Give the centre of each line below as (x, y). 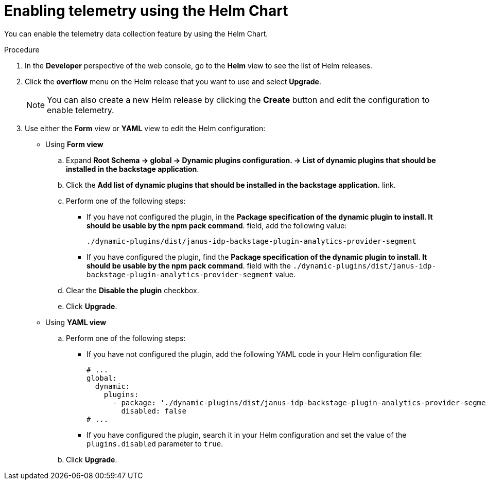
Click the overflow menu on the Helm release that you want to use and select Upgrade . (173, 81)
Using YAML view (76, 322)
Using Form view (74, 144)
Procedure (22, 49)
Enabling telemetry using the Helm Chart (146, 11)
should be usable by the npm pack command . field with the (189, 265)
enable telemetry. (81, 110)
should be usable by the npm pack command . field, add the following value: (217, 225)
